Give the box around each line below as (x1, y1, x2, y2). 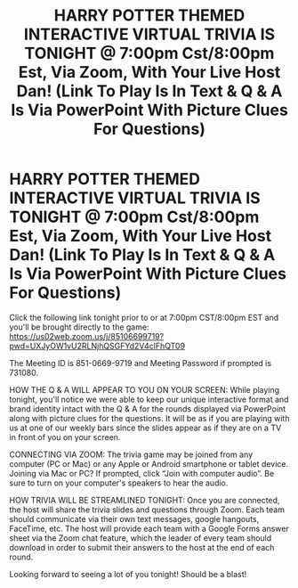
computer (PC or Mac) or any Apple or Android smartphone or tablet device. (9, 458, 289, 469)
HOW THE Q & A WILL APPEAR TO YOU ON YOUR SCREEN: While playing (9, 384, 280, 395)
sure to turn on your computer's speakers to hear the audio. (9, 478, 229, 488)
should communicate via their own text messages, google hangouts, (9, 513, 260, 524)
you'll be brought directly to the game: (9, 322, 149, 332)
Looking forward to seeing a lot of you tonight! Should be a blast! (9, 568, 247, 579)
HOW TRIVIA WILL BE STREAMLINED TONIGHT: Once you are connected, (9, 494, 280, 505)
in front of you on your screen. (9, 431, 121, 442)
